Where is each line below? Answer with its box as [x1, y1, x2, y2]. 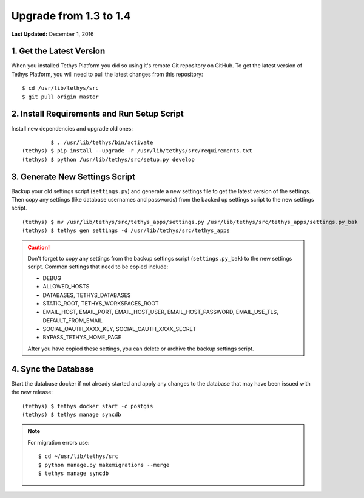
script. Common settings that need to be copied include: [27, 263, 169, 270]
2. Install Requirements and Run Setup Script [11, 109, 184, 119]
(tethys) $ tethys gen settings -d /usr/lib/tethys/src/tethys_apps [22, 227, 230, 234]
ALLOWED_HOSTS [42, 283, 90, 290]
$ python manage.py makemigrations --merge [38, 462, 170, 468]
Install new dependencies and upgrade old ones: [11, 124, 133, 132]
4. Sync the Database [11, 364, 94, 374]
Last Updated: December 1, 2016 [11, 30, 94, 38]
